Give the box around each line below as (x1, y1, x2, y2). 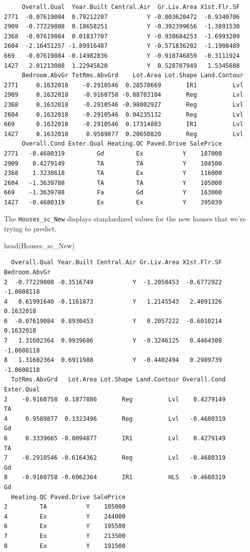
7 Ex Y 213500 (4, 532, 126, 540)
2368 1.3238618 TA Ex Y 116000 (4, 170, 222, 177)
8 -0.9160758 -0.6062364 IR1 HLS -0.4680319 (4, 474, 226, 481)
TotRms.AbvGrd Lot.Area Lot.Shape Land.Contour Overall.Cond (11, 376, 226, 383)
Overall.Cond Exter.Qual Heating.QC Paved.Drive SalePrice (21, 140, 222, 148)
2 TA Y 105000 (4, 503, 126, 511)
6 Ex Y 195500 (4, 523, 126, 530)
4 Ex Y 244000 (4, 513, 126, 520)
